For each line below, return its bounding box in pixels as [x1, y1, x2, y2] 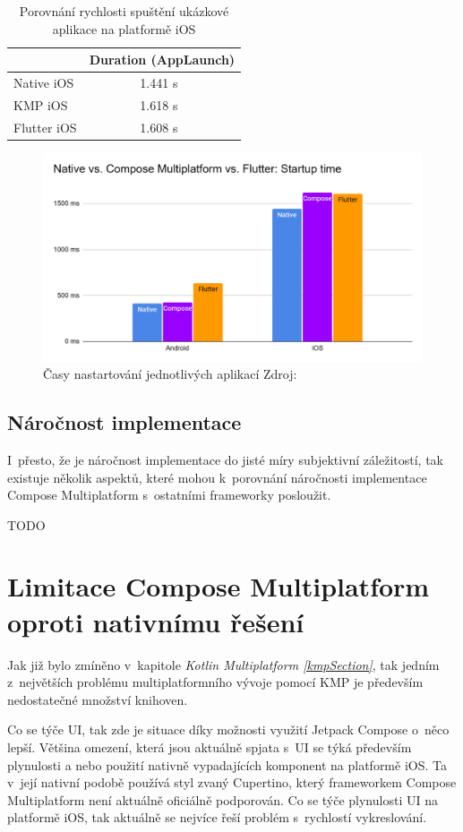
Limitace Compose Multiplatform [7, 568, 430, 605]
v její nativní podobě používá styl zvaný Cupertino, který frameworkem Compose [7, 773, 457, 792]
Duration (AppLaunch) [89, 50, 236, 69]
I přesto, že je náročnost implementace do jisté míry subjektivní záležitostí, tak [7, 450, 443, 468]
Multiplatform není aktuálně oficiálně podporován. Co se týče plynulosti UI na [7, 790, 438, 809]
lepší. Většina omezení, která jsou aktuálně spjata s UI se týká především [7, 737, 412, 756]
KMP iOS [13, 95, 68, 114]
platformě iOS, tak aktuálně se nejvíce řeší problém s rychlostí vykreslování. [7, 808, 427, 827]
